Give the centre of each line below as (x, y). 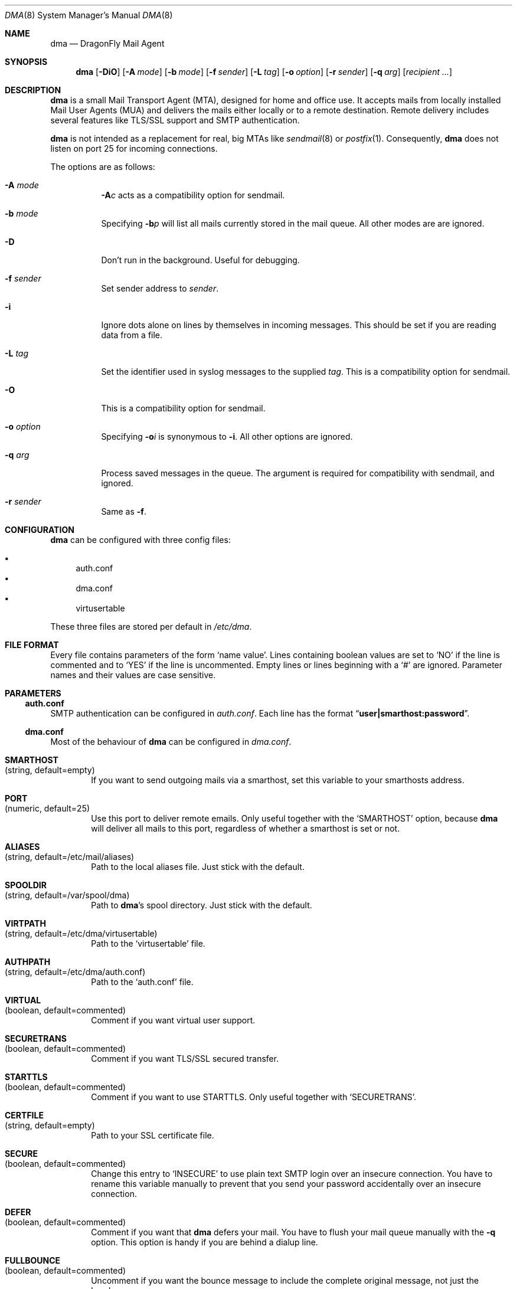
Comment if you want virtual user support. (173, 1020)
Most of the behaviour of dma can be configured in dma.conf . (171, 742)
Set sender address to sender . (160, 288)
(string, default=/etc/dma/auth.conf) (75, 972)
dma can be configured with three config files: (140, 540)
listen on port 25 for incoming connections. (134, 148)
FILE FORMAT (32, 645)
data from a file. (132, 335)
